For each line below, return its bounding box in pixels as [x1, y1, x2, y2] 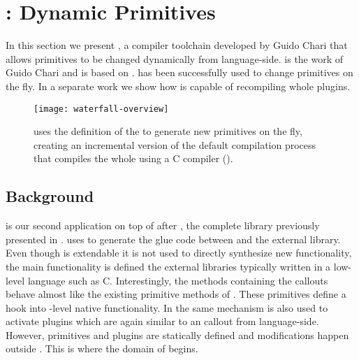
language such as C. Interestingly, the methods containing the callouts [27, 273, 328, 287]
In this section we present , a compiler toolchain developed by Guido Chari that [6, 38, 348, 52]
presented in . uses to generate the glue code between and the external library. [6, 231, 341, 246]
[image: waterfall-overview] [34, 103, 169, 114]
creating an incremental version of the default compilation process [34, 137, 316, 152]
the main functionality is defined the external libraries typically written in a [6, 259, 331, 273]
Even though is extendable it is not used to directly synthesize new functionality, [6, 245, 352, 260]
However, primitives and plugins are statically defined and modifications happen [6, 327, 349, 342]
